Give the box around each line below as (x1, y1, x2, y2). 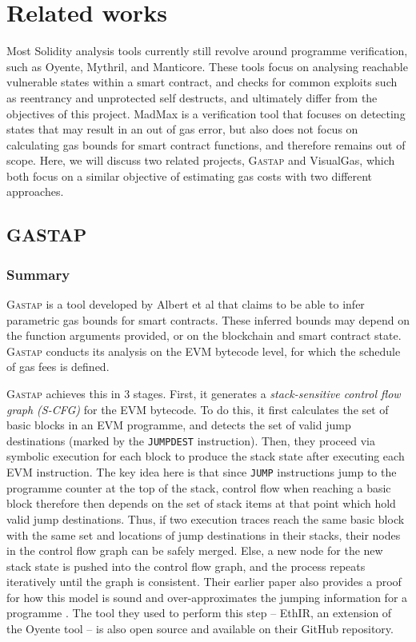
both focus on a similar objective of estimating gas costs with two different (6, 167, 373, 184)
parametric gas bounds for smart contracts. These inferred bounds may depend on (6, 311, 410, 328)
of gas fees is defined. (6, 358, 110, 375)
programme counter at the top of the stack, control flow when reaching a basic (6, 479, 391, 496)
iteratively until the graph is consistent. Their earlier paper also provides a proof (6, 573, 402, 590)
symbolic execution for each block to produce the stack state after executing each (6, 448, 405, 465)
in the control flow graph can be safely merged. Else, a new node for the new (6, 542, 383, 559)
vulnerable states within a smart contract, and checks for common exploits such (6, 74, 398, 90)
